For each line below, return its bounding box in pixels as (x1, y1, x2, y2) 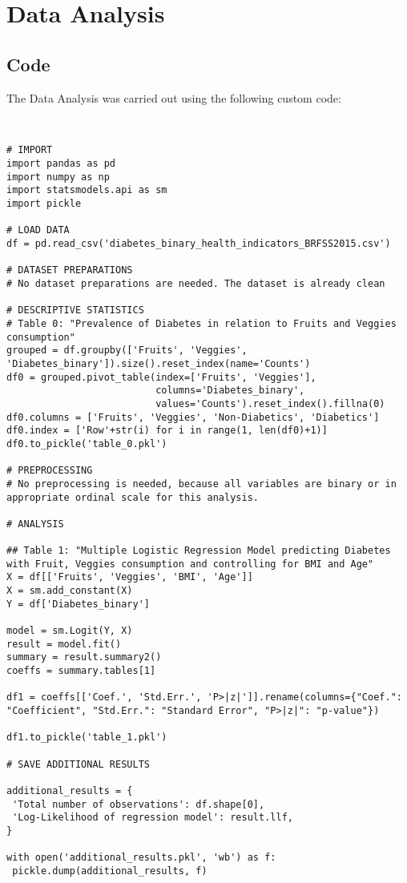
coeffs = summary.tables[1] (6, 665, 156, 677)
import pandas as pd (6, 158, 116, 170)
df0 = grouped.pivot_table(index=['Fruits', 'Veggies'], (6, 371, 316, 383)
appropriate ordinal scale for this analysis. (6, 491, 259, 503)
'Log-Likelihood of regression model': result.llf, (12, 812, 293, 824)
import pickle (6, 198, 82, 210)
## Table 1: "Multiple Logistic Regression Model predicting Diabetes (6, 545, 391, 557)
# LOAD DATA (6, 224, 70, 236)
